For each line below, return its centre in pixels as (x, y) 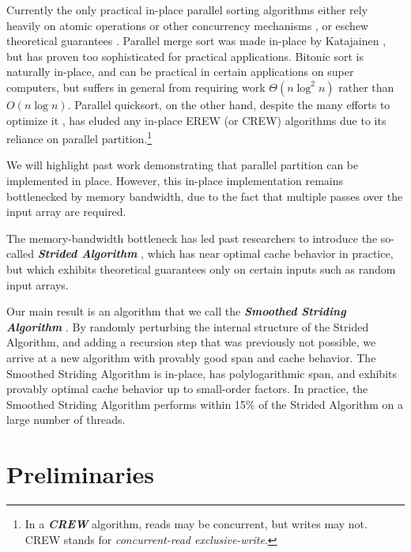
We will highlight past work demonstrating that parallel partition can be (183, 165)
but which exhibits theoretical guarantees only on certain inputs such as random (201, 268)
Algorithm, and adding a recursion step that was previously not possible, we (191, 342)
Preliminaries (80, 474)
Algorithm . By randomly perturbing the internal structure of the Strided (188, 326)
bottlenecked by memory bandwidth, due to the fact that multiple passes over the (205, 196)
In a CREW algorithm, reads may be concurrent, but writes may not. (196, 524)
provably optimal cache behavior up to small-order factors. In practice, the (187, 389)
